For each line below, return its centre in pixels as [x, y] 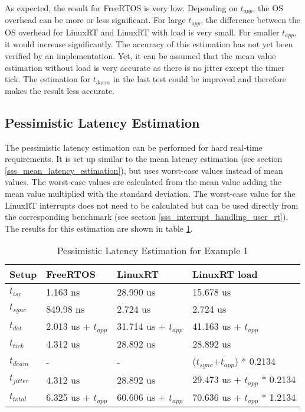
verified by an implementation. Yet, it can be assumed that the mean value [140, 55]
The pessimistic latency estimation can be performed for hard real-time [134, 147]
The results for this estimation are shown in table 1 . [99, 228]
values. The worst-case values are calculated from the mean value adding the [143, 182]
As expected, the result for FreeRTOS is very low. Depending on [121, 8]
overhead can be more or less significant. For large [95, 20]
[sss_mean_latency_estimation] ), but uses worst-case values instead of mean [144, 170]
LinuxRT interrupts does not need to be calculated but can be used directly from [152, 205]
